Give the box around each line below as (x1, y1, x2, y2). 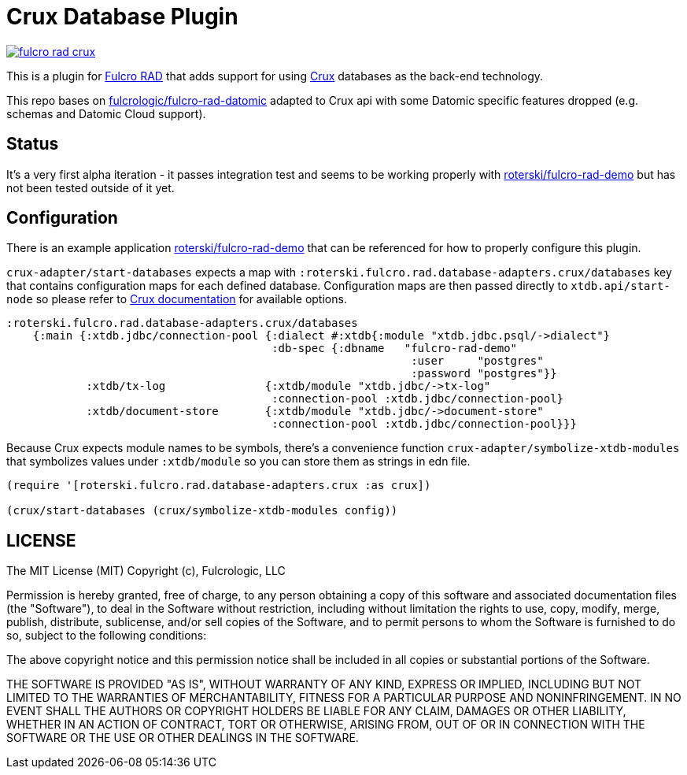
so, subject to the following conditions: (6, 629, 207, 643)
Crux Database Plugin (6, 3, 238, 30)
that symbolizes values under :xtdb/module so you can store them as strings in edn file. (6, 454, 471, 469)
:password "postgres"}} (411, 367, 557, 380)
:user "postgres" (411, 354, 544, 368)
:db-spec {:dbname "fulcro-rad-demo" (271, 342, 518, 355)
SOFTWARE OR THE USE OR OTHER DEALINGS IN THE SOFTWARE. (6, 731, 359, 745)
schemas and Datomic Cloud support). (6, 106, 206, 121)
